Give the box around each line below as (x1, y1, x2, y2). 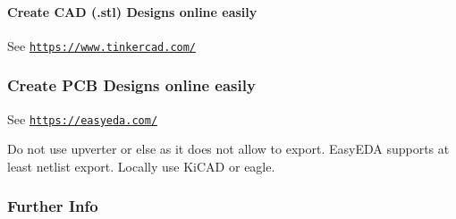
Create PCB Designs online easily (7, 74, 256, 97)
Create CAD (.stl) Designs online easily (7, 2, 258, 21)
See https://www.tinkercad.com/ (7, 36, 197, 55)
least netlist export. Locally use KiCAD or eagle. (7, 156, 275, 175)
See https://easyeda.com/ (7, 109, 158, 128)
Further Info (7, 195, 98, 217)
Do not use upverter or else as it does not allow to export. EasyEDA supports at (7, 139, 450, 158)
